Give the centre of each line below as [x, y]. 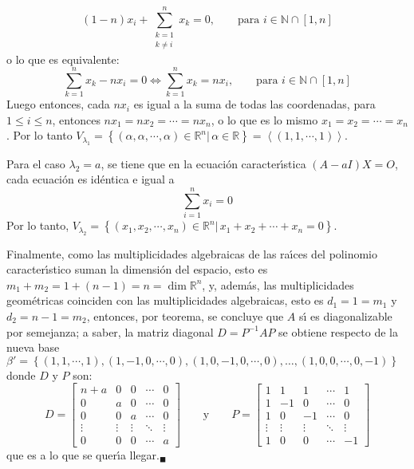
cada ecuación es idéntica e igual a [91, 179]
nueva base [33, 347]
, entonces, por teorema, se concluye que [185, 315]
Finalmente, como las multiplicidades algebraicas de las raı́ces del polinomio [192, 253]
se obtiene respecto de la [338, 331]
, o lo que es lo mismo [264, 119]
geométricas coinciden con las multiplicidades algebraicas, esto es [165, 300]
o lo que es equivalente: [63, 59]
